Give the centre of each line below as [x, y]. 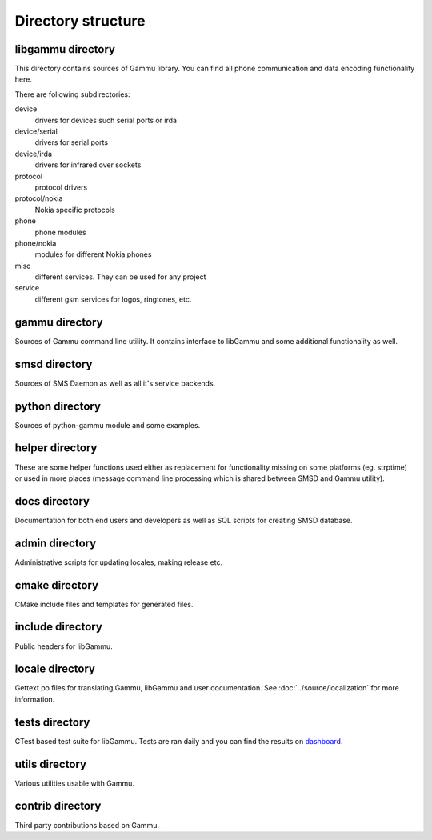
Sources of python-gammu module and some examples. [108, 425]
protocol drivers [61, 187]
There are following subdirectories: [72, 94]
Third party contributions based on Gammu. [87, 825]
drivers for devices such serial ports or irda [106, 120]
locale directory [55, 669]
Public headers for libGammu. [64, 646]
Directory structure [80, 21]
